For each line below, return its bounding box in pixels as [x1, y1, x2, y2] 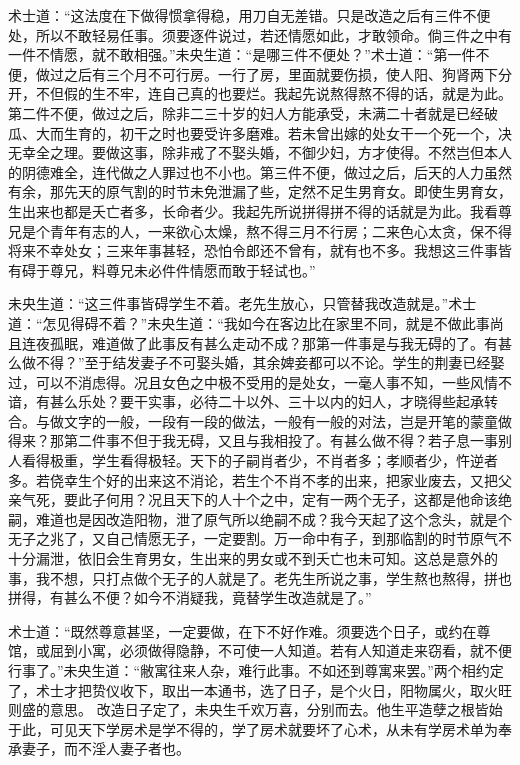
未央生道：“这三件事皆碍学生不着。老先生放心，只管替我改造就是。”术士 [8, 293, 477, 314]
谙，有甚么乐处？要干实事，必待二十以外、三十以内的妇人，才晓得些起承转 [8, 391, 498, 412]
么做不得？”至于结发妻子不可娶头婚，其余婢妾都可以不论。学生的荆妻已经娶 [8, 352, 505, 373]
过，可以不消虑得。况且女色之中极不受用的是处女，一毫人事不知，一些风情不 [8, 371, 512, 392]
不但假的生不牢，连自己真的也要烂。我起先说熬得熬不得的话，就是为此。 [35, 83, 512, 104]
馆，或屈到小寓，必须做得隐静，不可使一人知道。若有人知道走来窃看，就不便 [8, 640, 512, 661]
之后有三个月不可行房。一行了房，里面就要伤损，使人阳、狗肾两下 [63, 63, 498, 84]
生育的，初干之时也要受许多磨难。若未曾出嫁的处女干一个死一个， [63, 122, 498, 143]
